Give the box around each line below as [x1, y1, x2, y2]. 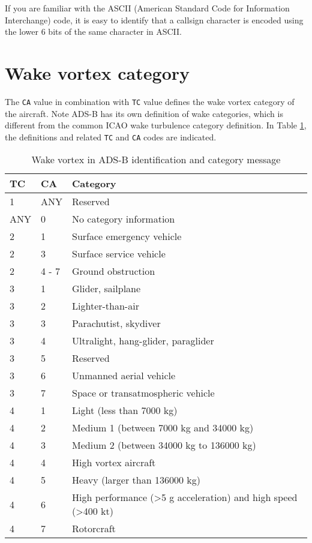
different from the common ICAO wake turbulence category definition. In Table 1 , [5, 119, 307, 131]
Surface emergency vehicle [72, 229, 182, 244]
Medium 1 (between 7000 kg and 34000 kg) [72, 421, 254, 435]
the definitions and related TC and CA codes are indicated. [5, 130, 217, 143]
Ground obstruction [72, 264, 155, 278]
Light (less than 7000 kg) [72, 403, 178, 418]
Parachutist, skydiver [72, 316, 161, 331]
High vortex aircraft [72, 455, 156, 470]
